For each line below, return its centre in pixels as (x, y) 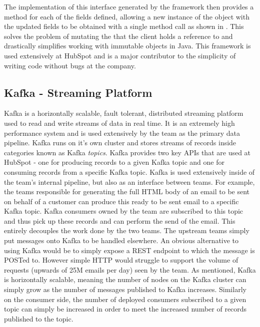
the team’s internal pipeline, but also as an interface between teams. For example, (129, 181)
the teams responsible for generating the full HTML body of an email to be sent (127, 191)
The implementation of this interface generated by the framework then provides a (129, 6)
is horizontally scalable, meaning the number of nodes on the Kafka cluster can (125, 279)
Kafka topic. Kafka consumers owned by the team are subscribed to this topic (124, 211)
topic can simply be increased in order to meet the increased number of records (125, 309)
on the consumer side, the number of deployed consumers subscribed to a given (125, 299)
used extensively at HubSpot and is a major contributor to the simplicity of (120, 55)
